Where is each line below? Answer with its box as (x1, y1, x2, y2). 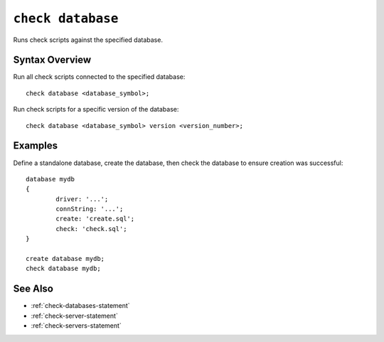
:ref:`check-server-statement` (31, 311, 119, 320)
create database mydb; (26, 255, 105, 263)
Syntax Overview (13, 54, 92, 66)
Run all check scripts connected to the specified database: (13, 73, 186, 81)
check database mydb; (26, 264, 101, 273)
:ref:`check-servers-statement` (31, 321, 122, 330)
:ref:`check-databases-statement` (31, 301, 131, 310)
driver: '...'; (55, 195, 109, 203)
